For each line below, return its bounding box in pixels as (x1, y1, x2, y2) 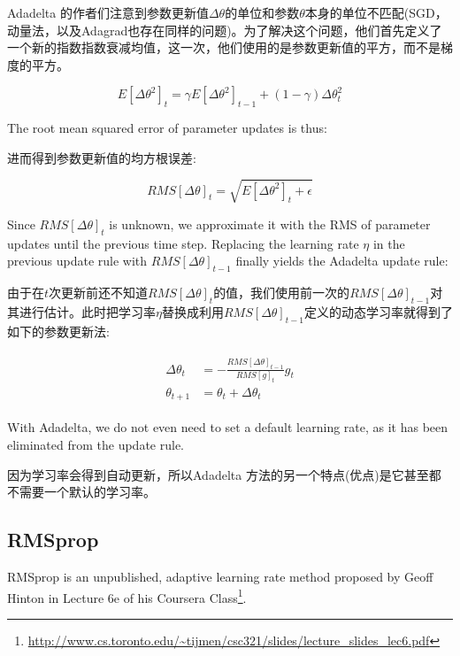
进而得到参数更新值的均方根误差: (7, 148, 196, 166)
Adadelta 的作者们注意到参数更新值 (7, 4, 209, 21)
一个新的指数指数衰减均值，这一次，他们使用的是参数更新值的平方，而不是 (7, 38, 441, 57)
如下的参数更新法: (7, 321, 110, 340)
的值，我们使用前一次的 (213, 283, 350, 302)
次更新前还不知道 (49, 283, 149, 302)
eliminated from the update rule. (7, 435, 184, 453)
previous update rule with (7, 251, 148, 270)
